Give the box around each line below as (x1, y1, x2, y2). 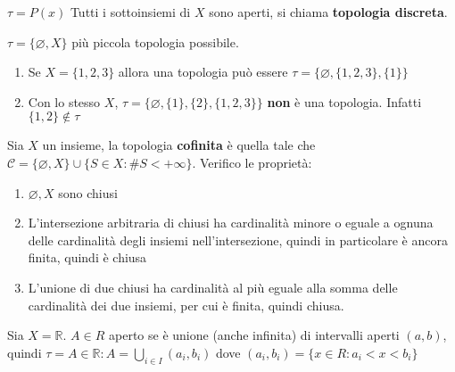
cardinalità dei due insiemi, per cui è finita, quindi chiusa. (28, 295, 344, 314)
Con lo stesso (28, 92, 101, 111)
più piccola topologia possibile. (71, 32, 239, 51)
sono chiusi (58, 183, 118, 202)
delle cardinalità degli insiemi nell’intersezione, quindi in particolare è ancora (28, 230, 448, 249)
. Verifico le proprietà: (192, 153, 312, 171)
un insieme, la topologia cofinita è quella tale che (42, 136, 316, 154)
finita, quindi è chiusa (28, 248, 147, 267)
